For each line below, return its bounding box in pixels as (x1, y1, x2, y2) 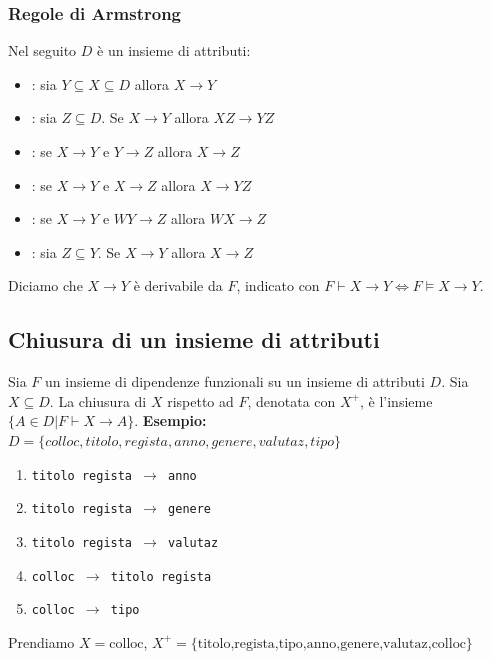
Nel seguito (8, 40, 77, 61)
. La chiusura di (49, 390, 147, 411)
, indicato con (236, 275, 320, 296)
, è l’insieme (360, 390, 433, 411)
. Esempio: (134, 410, 207, 431)
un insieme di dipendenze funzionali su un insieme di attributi (45, 371, 425, 392)
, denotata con (247, 390, 336, 411)
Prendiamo (8, 631, 75, 652)
